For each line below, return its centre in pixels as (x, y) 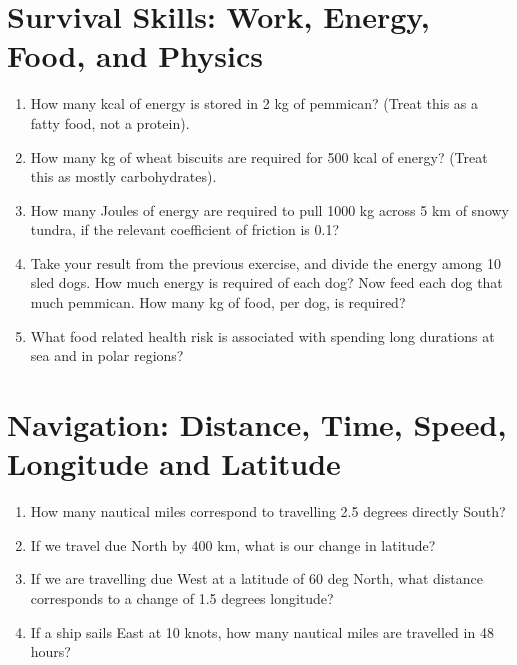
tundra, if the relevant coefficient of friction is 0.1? (184, 229)
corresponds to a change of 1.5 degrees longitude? (182, 597)
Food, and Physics (135, 55)
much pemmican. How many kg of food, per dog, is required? (218, 302)
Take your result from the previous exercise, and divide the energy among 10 (266, 262)
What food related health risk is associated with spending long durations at (262, 335)
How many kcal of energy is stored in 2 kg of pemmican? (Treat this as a (254, 103)
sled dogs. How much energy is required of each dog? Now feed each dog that (266, 282)
